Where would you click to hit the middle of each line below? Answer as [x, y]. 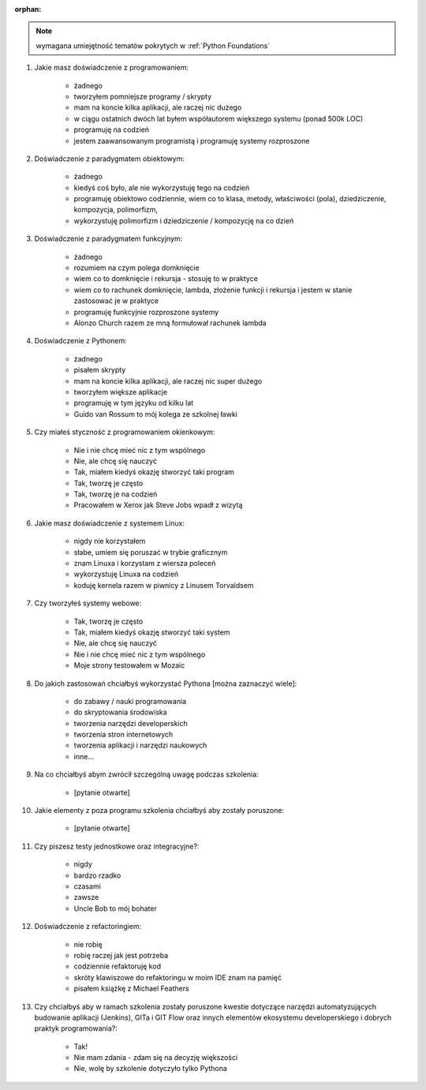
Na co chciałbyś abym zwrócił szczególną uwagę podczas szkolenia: [147, 774]
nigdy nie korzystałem [110, 541]
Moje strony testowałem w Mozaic [129, 665]
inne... [84, 756]
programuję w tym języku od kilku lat [134, 403]
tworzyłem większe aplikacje [121, 391]
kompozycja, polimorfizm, [116, 210]
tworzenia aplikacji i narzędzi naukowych [140, 745]
